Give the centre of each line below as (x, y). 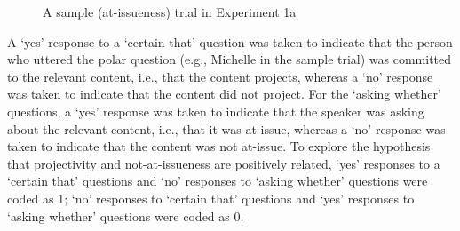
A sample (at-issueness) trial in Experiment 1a (170, 12)
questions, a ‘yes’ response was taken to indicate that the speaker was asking (216, 111)
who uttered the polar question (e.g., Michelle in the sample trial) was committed (230, 59)
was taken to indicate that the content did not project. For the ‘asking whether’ (224, 94)
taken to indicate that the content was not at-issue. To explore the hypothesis (219, 146)
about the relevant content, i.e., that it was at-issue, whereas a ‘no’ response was (226, 128)
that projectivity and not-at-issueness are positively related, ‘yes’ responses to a (224, 163)
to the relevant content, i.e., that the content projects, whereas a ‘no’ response (220, 76)
